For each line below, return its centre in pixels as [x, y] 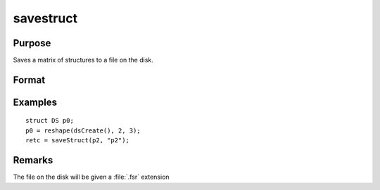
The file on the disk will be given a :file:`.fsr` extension [91, 177]
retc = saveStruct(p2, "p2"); [78, 141]
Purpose [32, 43]
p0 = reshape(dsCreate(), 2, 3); [83, 130]
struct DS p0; [50, 121]
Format [29, 80]
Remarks [33, 160]
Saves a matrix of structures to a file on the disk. [83, 60]
